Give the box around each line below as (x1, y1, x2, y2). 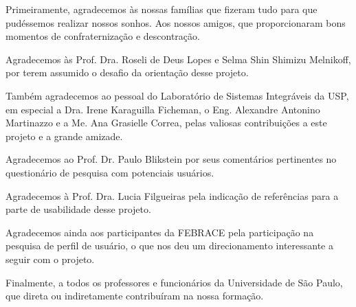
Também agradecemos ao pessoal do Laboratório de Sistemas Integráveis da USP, (5, 88, 349, 102)
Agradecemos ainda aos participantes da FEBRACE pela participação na (5, 225, 314, 239)
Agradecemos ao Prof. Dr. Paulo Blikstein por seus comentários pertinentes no (5, 152, 337, 166)
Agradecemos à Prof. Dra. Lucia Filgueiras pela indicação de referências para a (5, 188, 339, 203)
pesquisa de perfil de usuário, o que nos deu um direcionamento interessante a (5, 238, 333, 253)
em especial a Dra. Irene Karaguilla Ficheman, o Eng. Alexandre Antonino (5, 102, 320, 116)
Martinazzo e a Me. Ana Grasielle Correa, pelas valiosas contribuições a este (5, 115, 327, 130)
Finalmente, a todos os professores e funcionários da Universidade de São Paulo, (5, 275, 343, 289)
